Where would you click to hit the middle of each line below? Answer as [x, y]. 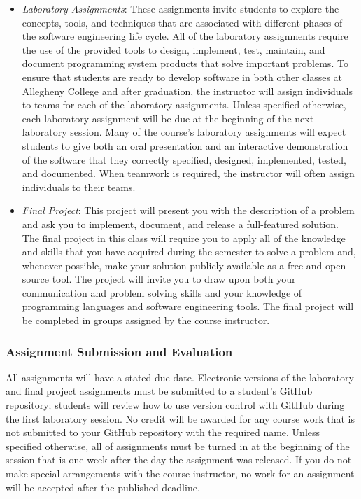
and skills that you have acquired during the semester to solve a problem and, [189, 252]
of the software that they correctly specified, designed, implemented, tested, [184, 159]
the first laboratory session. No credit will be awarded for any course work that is [180, 418]
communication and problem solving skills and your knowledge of [162, 292]
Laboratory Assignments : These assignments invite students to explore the [180, 8]
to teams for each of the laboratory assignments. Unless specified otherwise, [184, 105]
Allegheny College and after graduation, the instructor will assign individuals [187, 91]
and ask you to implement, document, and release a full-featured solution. [180, 224]
